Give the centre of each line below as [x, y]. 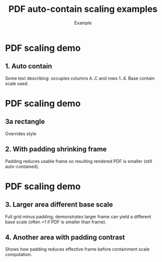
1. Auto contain [29, 66]
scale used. [17, 83]
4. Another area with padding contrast [65, 237]
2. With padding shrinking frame [56, 149]
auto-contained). [22, 166]
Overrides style [21, 133]
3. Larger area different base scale [59, 205]
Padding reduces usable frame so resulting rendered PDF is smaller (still [79, 161]
